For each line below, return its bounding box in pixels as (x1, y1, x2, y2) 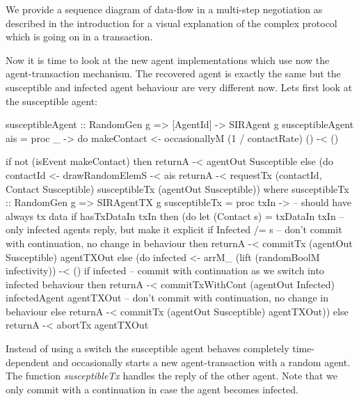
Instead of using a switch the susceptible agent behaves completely (6, 341, 289, 356)
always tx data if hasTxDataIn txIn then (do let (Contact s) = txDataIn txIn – (6, 208, 344, 223)
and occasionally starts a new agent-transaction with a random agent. (52, 354, 351, 369)
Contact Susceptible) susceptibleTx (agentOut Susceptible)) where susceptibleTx (6, 181, 349, 196)
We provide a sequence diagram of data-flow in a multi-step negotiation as (6, 2, 323, 16)
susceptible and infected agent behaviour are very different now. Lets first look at (6, 79, 353, 94)
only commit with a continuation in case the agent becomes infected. (6, 382, 298, 396)
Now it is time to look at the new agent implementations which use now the (6, 52, 330, 67)
